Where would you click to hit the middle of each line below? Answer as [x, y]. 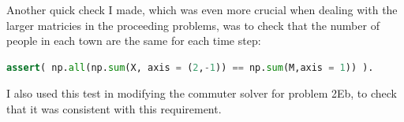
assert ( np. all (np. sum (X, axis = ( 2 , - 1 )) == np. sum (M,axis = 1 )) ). [190, 67]
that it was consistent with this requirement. [114, 108]
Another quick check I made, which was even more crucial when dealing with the [202, 9]
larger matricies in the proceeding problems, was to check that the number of [193, 25]
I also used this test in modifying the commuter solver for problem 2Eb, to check [202, 93]
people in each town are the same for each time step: [134, 41]
